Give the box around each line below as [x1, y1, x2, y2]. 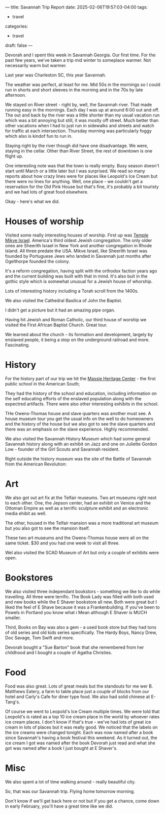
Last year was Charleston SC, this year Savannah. [5, 72, 106, 78]
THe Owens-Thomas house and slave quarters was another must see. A [5, 410, 151, 416]
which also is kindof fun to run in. [5, 133, 73, 139]
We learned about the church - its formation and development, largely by [5, 331, 153, 337]
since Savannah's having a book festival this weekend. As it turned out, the [5, 735, 158, 740]
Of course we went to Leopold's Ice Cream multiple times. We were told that [5, 708, 160, 714]
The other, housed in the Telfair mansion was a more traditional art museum [5, 520, 159, 526]
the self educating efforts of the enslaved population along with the [5, 395, 142, 401]
